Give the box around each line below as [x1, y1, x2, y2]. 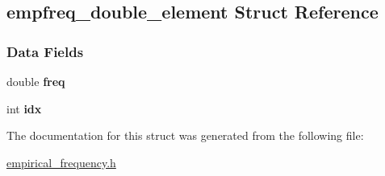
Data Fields [6, 41, 84, 61]
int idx [6, 100, 42, 117]
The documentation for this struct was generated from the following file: [6, 127, 364, 144]
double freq [6, 73, 65, 89]
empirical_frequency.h [6, 153, 116, 170]
